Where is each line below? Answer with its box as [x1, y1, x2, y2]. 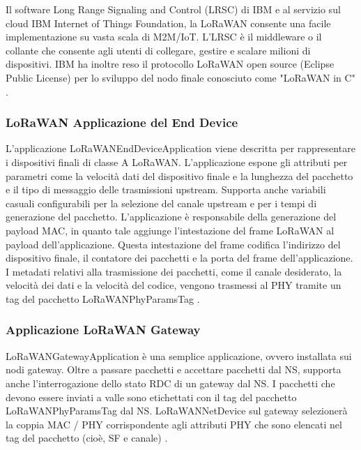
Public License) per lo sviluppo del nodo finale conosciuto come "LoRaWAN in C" [6, 70, 355, 84]
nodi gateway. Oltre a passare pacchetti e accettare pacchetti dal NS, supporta [6, 362, 341, 377]
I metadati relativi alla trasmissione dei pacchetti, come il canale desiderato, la [6, 264, 342, 278]
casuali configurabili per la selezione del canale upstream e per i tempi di [6, 195, 317, 210]
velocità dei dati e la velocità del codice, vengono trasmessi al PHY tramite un [6, 278, 341, 292]
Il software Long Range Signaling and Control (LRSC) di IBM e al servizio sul [6, 2, 341, 16]
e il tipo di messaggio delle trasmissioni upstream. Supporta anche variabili [6, 182, 326, 197]
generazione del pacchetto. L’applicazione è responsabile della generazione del [6, 209, 337, 224]
